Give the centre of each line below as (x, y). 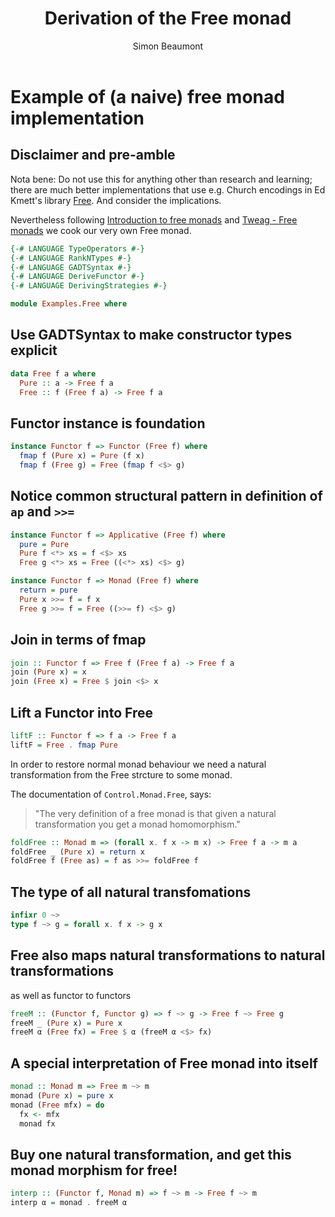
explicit (34, 350)
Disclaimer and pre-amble (93, 155)
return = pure (48, 590)
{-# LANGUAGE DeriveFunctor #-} (77, 277)
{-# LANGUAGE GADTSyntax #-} (71, 267)
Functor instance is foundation (108, 423)
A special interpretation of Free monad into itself (164, 1063)
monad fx (37, 1123)
